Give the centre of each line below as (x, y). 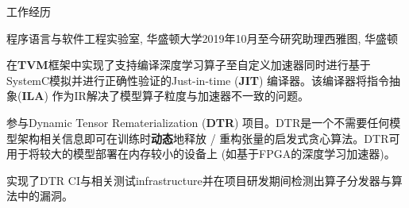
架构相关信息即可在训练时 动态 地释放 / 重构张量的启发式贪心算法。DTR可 (208, 138)
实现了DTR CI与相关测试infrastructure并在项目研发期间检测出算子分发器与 (199, 180)
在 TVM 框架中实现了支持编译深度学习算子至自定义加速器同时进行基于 (189, 65)
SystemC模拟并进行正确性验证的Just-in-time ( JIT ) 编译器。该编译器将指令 (198, 80)
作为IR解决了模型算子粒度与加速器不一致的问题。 (180, 96)
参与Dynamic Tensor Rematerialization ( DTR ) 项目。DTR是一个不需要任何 (198, 122)
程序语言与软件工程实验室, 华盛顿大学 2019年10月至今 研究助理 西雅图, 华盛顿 (203, 38)
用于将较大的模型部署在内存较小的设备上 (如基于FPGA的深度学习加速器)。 (201, 154)
